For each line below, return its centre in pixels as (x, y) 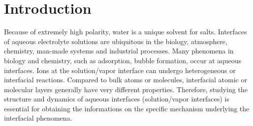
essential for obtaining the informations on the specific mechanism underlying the (127, 108)
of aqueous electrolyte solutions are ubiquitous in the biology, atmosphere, (116, 41)
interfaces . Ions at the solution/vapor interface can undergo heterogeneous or (120, 70)
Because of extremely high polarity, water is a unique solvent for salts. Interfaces (126, 32)
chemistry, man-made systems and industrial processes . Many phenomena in (119, 51)
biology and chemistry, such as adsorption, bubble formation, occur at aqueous (123, 60)
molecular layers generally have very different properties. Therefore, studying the (126, 89)
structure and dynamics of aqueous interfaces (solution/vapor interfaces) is (117, 99)
